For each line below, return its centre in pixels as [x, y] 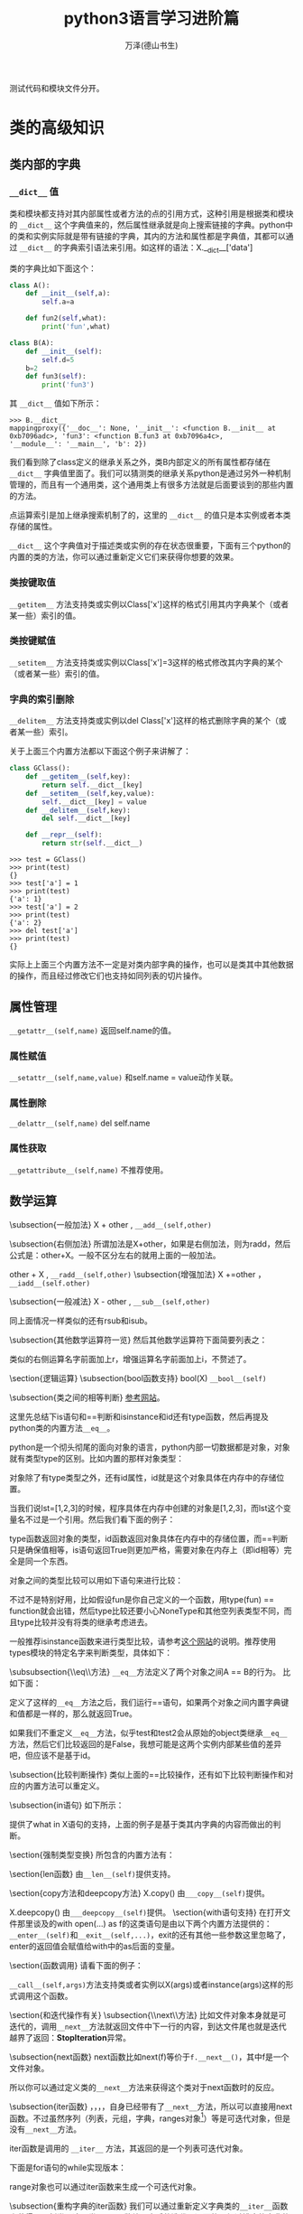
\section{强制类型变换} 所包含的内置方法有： [92, 1854]
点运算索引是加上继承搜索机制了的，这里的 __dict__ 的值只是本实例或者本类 [150, 515]
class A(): [30, 285]
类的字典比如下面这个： [53, 268]
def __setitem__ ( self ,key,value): [90, 793]
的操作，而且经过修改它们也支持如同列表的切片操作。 [108, 976]
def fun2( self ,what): [66, 318]
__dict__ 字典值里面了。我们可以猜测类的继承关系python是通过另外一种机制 [150, 473]
